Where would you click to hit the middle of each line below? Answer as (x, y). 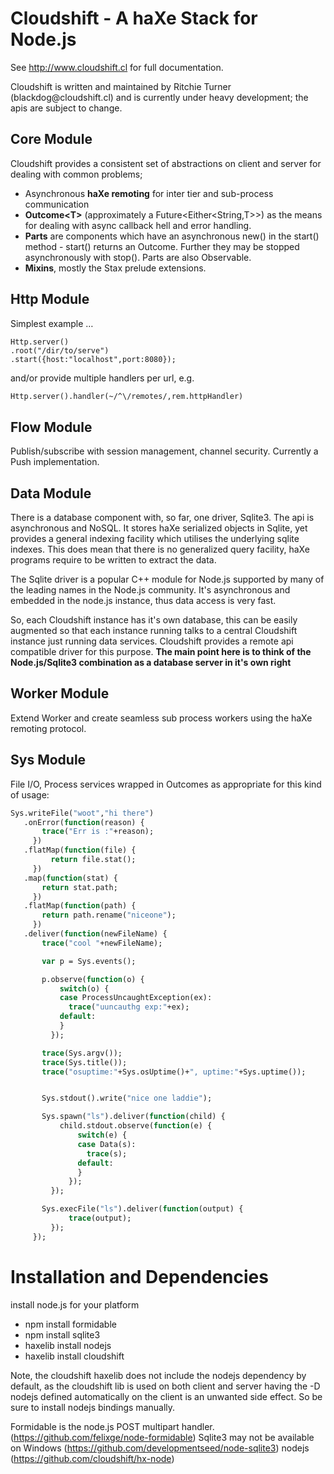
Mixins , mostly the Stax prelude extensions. (115, 268)
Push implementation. (55, 462)
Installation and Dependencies (139, 1276)
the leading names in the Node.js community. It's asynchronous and (150, 590)
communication (57, 204)
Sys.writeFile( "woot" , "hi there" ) (82, 813)
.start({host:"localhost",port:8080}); (93, 359)
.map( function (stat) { (70, 878)
